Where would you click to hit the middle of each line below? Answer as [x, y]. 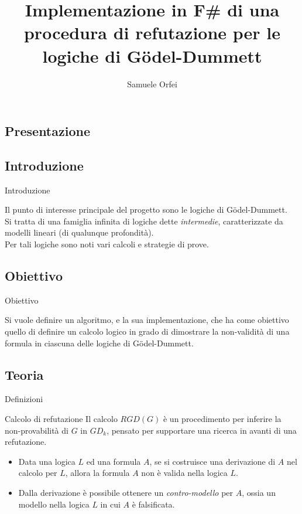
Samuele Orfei [152, 84]
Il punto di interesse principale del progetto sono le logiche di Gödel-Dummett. [146, 210]
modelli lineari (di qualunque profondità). [79, 232]
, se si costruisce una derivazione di [212, 461]
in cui [110, 504]
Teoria [24, 374]
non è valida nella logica [184, 473]
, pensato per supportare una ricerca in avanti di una [202, 430]
